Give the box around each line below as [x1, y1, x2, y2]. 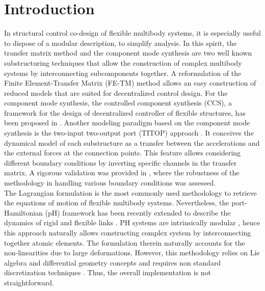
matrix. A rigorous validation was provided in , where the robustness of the [4, 167, 240, 178]
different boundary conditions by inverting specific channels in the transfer [4, 157, 237, 168]
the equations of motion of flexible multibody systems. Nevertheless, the [4, 197, 229, 208]
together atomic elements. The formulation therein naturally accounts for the [4, 237, 245, 248]
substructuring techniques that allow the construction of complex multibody [4, 57, 242, 68]
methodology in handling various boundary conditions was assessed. [4, 177, 216, 188]
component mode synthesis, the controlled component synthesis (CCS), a [4, 97, 232, 108]
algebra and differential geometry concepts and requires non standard [4, 257, 221, 268]
